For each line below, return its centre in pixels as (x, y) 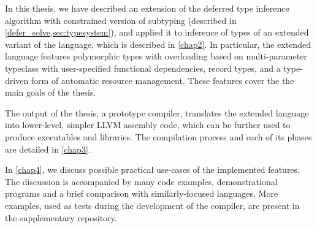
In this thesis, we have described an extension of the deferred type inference (147, 8)
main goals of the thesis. (51, 92)
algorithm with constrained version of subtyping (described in (121, 20)
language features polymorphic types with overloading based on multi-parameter (156, 56)
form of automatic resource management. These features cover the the (162, 80)
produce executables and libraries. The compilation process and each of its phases (158, 136)
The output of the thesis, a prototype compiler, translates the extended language (157, 112)
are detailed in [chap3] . (48, 149)
